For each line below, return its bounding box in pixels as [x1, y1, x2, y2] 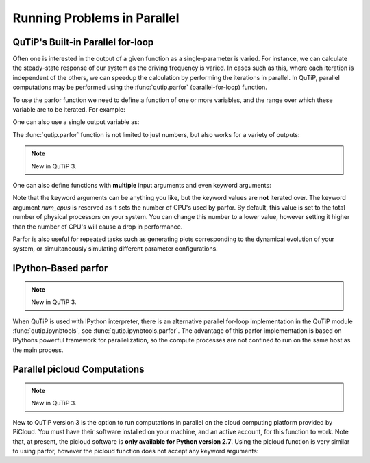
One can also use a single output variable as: [12, 118, 140, 126]
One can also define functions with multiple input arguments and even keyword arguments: [12, 181, 271, 189]
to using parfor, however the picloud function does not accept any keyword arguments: [12, 447, 259, 455]
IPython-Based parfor [12, 262, 108, 274]
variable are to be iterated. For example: [12, 105, 126, 114]
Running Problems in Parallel [12, 10, 180, 25]
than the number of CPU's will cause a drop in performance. [12, 223, 183, 231]
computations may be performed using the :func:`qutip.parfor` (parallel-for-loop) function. [12, 83, 267, 92]
